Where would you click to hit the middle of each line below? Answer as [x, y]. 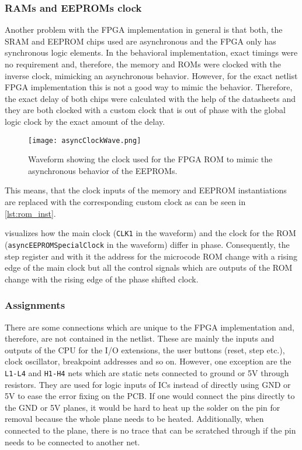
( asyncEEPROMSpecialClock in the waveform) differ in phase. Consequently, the [147, 244]
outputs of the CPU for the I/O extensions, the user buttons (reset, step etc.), [145, 350]
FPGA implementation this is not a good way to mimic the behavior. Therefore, [149, 87]
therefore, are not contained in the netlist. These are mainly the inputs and [140, 338]
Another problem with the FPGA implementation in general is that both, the [144, 30]
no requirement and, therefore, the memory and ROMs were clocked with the [143, 64]
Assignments [35, 305]
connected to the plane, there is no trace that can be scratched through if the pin [150, 430]
